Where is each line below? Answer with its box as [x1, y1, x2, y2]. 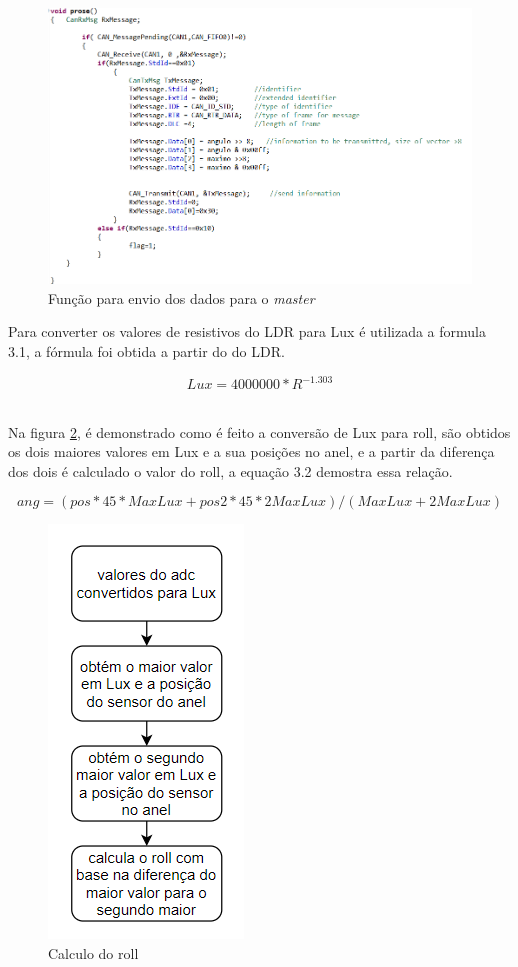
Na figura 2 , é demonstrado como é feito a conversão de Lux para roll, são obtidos [8, 421, 511, 442]
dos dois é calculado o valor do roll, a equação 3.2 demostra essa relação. [8, 460, 453, 481]
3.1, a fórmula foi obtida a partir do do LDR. [8, 340, 285, 361]
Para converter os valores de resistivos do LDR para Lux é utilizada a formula [8, 321, 486, 342]
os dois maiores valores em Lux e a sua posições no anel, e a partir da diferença [8, 441, 495, 462]
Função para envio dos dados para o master [48, 287, 315, 308]
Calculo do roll [48, 942, 139, 963]
